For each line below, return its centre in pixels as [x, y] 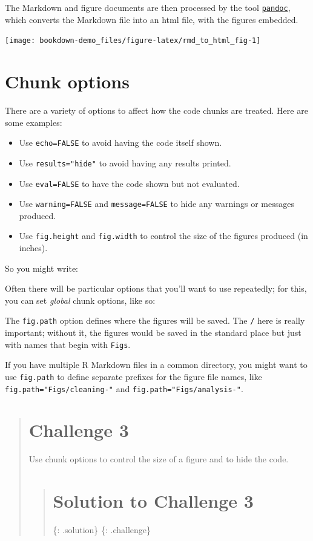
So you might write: [41, 268]
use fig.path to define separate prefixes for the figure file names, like [133, 376]
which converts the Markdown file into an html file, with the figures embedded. [152, 19]
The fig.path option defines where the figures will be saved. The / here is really [155, 320]
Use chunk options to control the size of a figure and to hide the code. [159, 459]
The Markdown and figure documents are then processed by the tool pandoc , [148, 7]
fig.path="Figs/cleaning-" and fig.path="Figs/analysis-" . [124, 388]
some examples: [34, 122]
